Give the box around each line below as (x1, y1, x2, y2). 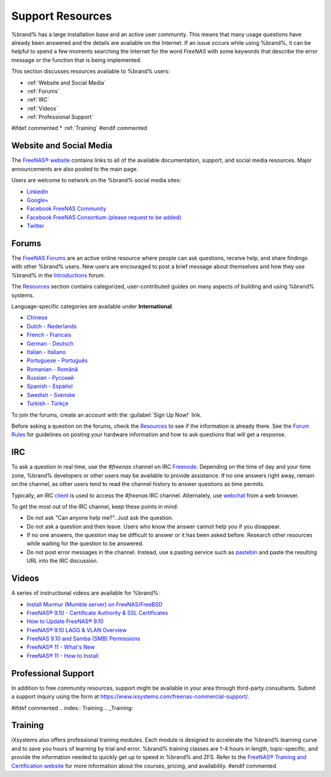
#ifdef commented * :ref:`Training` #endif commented (11, 125, 147, 132)
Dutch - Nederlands (26, 322, 77, 330)
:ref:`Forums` (26, 87, 59, 95)
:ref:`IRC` (26, 96, 50, 104)
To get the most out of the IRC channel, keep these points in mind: (11, 503, 179, 510)
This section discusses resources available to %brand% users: (11, 68, 170, 75)
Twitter (26, 222, 45, 230)
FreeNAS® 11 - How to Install (26, 652, 99, 659)
